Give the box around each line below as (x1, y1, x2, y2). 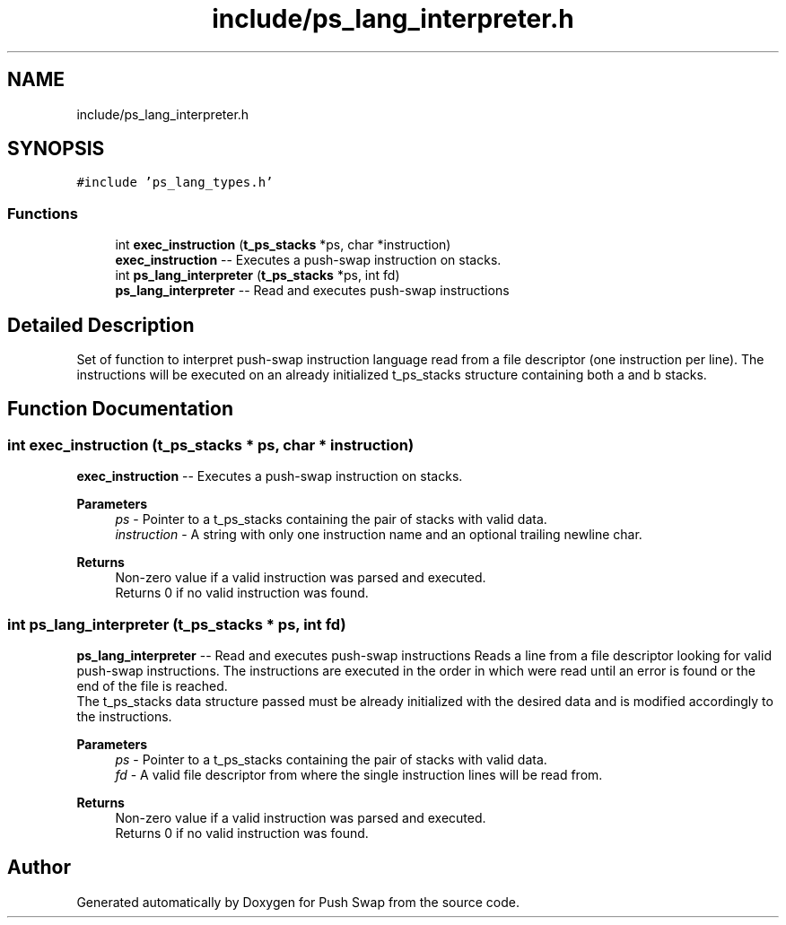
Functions (7, 204, 78, 223)
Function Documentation (7, 397, 233, 421)
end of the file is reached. (76, 678, 228, 694)
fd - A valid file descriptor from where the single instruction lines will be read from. (115, 767, 603, 782)
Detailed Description (7, 313, 195, 336)
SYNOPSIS (7, 137, 105, 161)
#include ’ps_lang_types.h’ (76, 175, 274, 190)
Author (7, 856, 71, 879)
